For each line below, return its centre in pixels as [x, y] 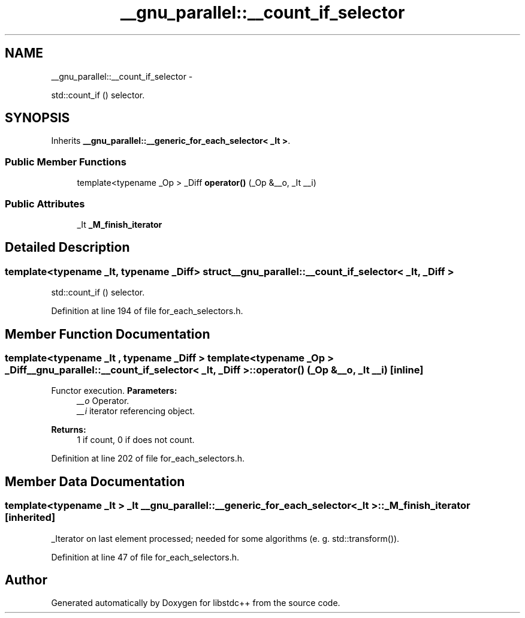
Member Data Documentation [95, 481]
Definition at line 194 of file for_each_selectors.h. [147, 311]
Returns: [69, 430]
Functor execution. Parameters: [114, 391]
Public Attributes [45, 204]
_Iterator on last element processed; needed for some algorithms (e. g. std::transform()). [225, 538]
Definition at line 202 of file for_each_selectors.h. [148, 459]
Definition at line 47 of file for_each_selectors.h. [145, 557]
